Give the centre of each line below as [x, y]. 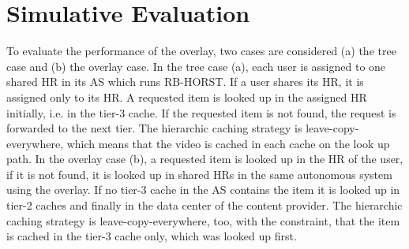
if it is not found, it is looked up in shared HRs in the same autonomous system [199, 174]
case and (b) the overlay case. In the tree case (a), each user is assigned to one [196, 66]
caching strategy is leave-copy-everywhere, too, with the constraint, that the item [203, 220]
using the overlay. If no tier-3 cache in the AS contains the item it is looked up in [203, 190]
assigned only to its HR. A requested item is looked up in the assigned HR [187, 97]
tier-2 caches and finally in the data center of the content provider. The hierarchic [204, 205]
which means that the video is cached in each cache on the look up [228, 143]
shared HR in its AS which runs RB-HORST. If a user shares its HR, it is [185, 82]
